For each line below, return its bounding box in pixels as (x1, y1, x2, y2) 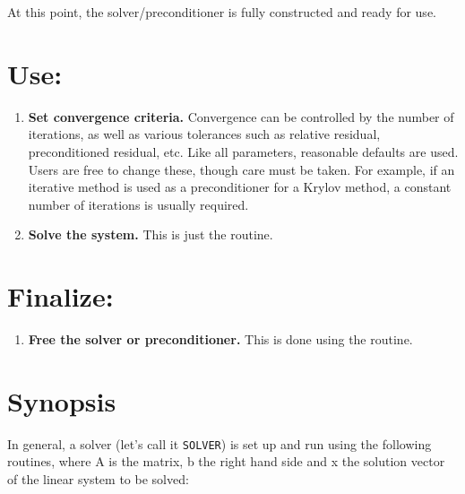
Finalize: (7, 278, 114, 315)
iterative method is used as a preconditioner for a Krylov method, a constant (28, 178, 452, 196)
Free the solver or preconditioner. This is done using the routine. (28, 330, 413, 348)
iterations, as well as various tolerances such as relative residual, (28, 125, 381, 143)
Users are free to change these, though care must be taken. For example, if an (28, 160, 455, 178)
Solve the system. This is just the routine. (28, 225, 273, 244)
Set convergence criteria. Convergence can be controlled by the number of (28, 107, 454, 126)
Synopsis (7, 382, 116, 419)
